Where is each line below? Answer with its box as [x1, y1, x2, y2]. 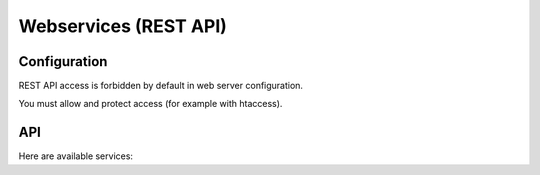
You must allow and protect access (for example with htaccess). [18, 98, 283, 110]
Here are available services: [18, 150, 134, 162]
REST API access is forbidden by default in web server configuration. [18, 80, 304, 92]
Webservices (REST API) [18, 15, 227, 37]
